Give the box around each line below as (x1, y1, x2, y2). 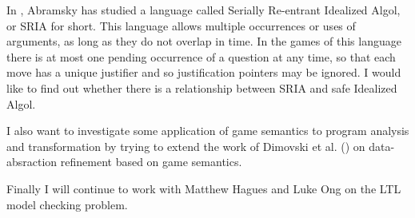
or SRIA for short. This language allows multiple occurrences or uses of (6, 17, 356, 34)
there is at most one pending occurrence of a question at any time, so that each (6, 48, 396, 65)
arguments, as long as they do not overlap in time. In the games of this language (6, 33, 401, 50)
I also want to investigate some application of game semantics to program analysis (6, 122, 409, 139)
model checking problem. (6, 196, 128, 212)
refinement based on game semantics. (60, 153, 242, 170)
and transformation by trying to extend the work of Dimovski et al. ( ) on (6, 137, 365, 154)
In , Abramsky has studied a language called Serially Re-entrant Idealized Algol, (6, 2, 401, 18)
